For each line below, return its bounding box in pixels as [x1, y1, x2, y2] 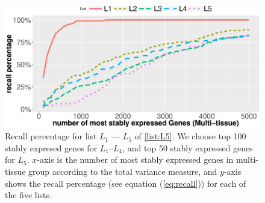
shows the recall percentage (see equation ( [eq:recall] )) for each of [5, 177, 246, 189]
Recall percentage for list [5, 130, 97, 142]
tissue [5, 165, 26, 177]
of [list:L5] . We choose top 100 [134, 130, 246, 142]
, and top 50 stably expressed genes [122, 141, 253, 154]
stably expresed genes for [5, 141, 98, 154]
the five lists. [5, 189, 52, 201]
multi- [235, 153, 258, 166]
